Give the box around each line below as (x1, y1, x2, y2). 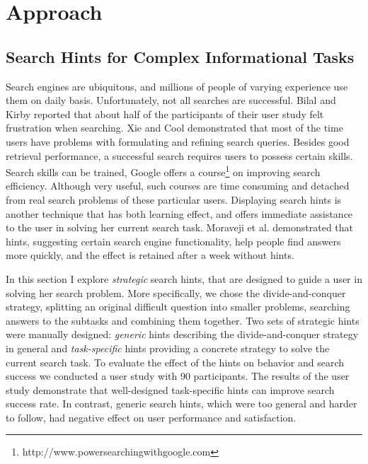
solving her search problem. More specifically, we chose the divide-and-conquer (6, 285, 346, 300)
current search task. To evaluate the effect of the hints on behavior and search (6, 354, 345, 369)
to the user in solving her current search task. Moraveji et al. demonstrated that (6, 220, 354, 235)
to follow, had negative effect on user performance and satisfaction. (6, 410, 297, 424)
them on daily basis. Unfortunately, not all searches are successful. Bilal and (6, 93, 336, 108)
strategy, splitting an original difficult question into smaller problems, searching (6, 299, 350, 314)
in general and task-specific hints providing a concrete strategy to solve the (6, 340, 330, 355)
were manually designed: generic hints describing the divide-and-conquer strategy (6, 327, 359, 342)
